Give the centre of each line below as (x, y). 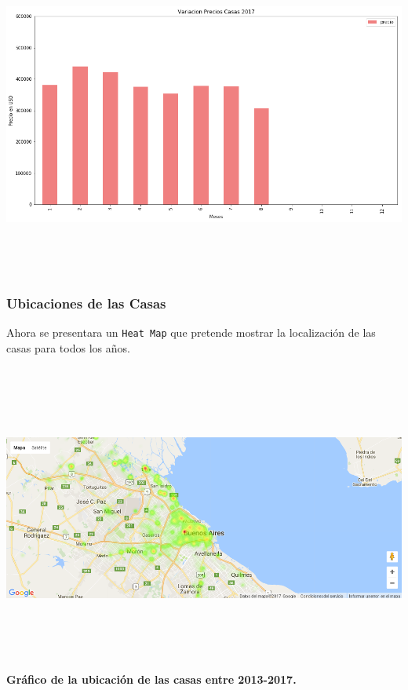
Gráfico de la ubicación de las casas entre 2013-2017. (151, 679)
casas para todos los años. (68, 347)
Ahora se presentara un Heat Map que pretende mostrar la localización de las (191, 332)
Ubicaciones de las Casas (86, 303)
